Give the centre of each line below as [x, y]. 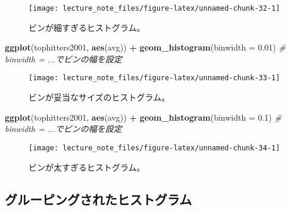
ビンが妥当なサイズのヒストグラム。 [99, 97]
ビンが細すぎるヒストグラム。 [87, 27]
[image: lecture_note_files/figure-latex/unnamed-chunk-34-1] [154, 148]
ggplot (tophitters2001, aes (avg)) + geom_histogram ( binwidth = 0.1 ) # [143, 117]
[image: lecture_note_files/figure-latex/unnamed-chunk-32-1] [154, 8]
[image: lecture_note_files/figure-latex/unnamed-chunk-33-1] [154, 78]
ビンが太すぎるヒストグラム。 [87, 167]
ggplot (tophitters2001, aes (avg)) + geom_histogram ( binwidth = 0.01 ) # [145, 47]
